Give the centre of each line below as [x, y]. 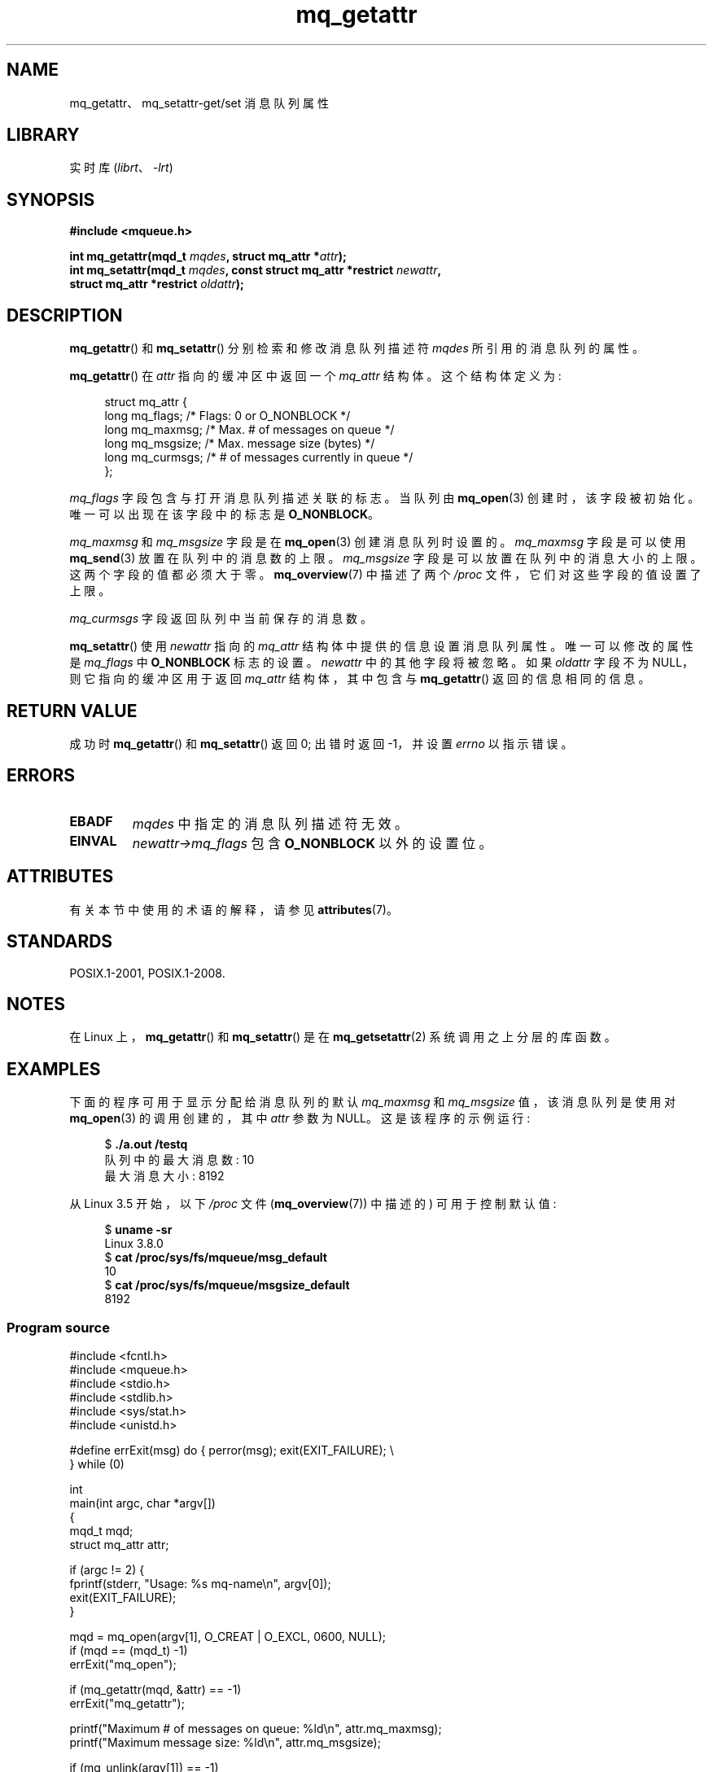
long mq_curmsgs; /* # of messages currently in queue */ [259, 457]
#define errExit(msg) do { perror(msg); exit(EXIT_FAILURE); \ [232, 1450]
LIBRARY [43, 135]
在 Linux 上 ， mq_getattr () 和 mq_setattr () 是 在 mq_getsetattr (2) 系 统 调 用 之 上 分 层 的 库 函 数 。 [343, 1037]
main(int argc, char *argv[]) [142, 1503]
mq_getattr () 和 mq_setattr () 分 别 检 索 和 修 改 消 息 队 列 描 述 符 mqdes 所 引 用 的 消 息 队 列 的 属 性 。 [357, 348]
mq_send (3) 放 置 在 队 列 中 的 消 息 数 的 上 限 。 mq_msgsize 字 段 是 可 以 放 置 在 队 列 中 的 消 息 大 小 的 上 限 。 [386, 558]
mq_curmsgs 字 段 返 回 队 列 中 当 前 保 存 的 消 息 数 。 [221, 619]
